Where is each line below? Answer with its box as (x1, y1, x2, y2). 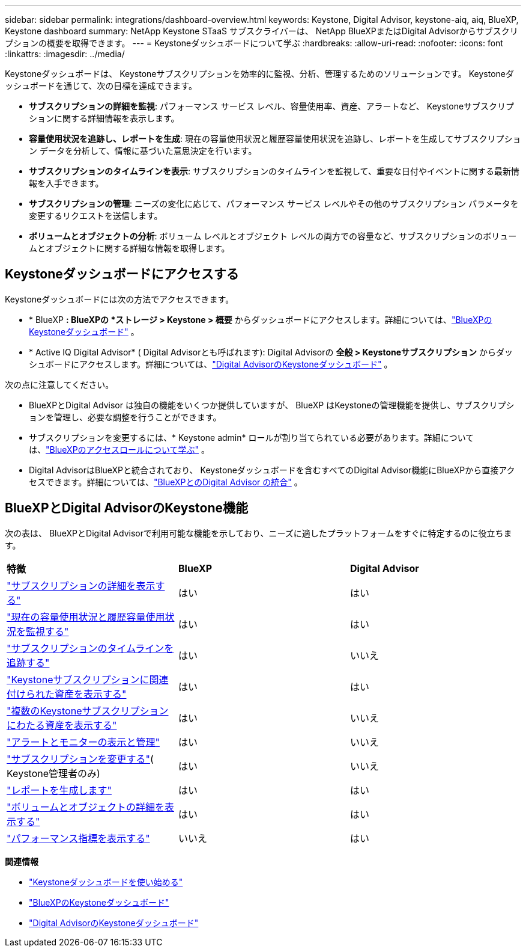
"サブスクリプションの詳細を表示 (7, 579, 156, 592)
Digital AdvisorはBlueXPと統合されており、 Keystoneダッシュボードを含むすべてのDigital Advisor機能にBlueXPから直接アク (29, 464, 515, 475)
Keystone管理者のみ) (7, 767, 100, 779)
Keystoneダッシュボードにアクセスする (5, 266, 239, 282)
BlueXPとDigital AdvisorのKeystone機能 (5, 500, 249, 516)
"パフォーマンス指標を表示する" (7, 832, 150, 844)
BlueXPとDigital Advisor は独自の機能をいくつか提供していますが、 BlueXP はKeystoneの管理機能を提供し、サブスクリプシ (29, 399, 515, 410)
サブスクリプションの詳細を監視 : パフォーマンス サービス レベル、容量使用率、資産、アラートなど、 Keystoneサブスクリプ (29, 101, 515, 111)
